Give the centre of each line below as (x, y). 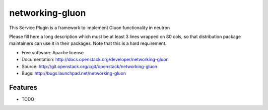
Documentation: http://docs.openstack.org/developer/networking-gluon (95, 60)
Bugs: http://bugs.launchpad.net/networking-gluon (74, 73)
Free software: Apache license (53, 52)
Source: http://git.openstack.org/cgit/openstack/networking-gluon (89, 66)
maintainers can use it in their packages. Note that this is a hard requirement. (88, 43)
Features (23, 87)
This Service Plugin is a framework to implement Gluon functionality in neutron (90, 28)
